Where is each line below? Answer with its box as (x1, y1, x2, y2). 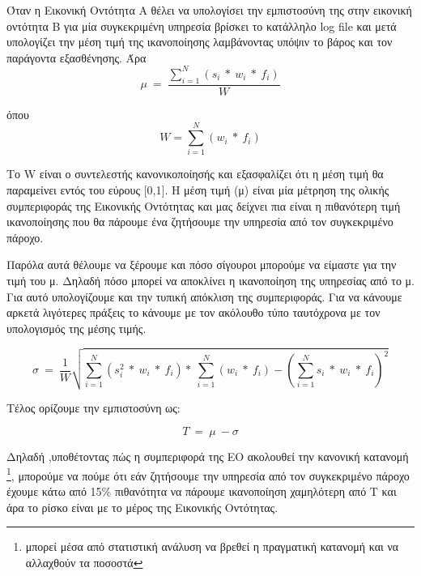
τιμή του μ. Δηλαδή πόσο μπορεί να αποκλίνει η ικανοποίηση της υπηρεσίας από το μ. (6, 271, 415, 288)
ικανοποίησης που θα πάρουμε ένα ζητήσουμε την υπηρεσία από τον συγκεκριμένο (6, 213, 393, 230)
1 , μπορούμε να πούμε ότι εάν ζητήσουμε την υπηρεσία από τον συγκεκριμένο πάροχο (6, 464, 410, 484)
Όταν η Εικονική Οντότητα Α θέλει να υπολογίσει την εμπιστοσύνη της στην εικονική (6, 2, 412, 18)
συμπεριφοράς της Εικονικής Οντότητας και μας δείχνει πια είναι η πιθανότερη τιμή (6, 197, 401, 214)
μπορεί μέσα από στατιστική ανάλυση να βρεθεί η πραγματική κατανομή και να (25, 538, 399, 555)
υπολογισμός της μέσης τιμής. (6, 319, 147, 336)
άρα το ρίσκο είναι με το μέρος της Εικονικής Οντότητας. (6, 498, 279, 515)
